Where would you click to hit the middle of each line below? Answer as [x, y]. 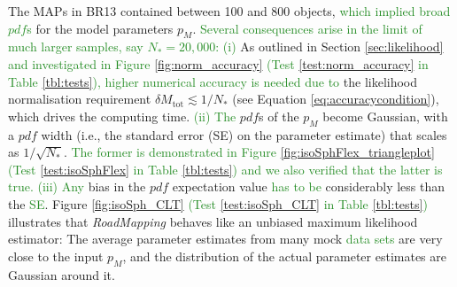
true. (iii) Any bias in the [77, 186]
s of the [279, 116]
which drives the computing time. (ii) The [122, 116]
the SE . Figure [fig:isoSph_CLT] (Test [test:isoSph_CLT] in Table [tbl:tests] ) [218, 203]
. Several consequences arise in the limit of [307, 28]
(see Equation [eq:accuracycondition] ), [336, 99]
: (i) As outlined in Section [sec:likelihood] [329, 47]
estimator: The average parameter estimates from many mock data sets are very [225, 239]
